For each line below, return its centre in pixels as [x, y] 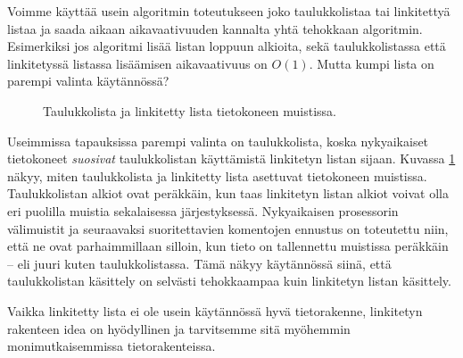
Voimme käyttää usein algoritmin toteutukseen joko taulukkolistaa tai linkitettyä [229, 11]
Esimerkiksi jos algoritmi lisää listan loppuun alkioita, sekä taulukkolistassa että [227, 46]
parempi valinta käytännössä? [88, 81]
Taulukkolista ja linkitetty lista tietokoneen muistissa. [190, 110]
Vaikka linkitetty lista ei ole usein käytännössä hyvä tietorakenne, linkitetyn [215, 310]
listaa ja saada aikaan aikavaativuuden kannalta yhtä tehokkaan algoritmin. [215, 28]
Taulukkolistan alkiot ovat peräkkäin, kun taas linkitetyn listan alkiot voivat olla [228, 193]
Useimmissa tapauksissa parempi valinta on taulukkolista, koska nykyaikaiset [218, 141]
